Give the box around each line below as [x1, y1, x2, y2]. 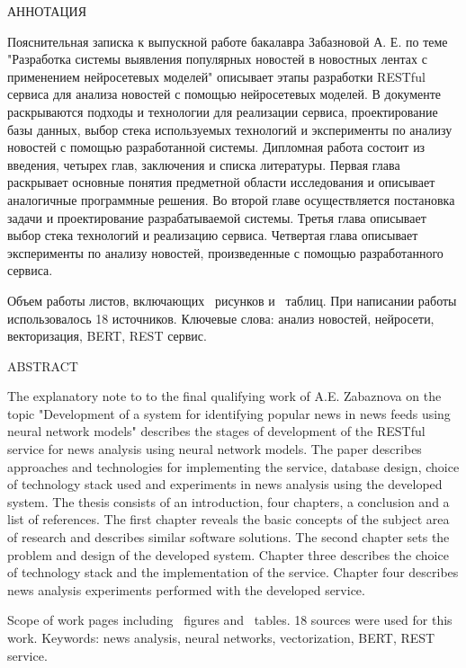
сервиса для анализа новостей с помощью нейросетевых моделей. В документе [7, 85, 442, 103]
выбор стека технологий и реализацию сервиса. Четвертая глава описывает [7, 226, 418, 245]
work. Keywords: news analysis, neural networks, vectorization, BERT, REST [7, 628, 435, 646]
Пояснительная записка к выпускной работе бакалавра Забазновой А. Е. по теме [7, 31, 448, 50]
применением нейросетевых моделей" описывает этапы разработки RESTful [7, 67, 426, 85]
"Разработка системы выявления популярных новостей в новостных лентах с [7, 49, 427, 68]
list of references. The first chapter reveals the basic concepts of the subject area [7, 510, 450, 529]
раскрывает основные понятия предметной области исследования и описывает [7, 173, 435, 191]
